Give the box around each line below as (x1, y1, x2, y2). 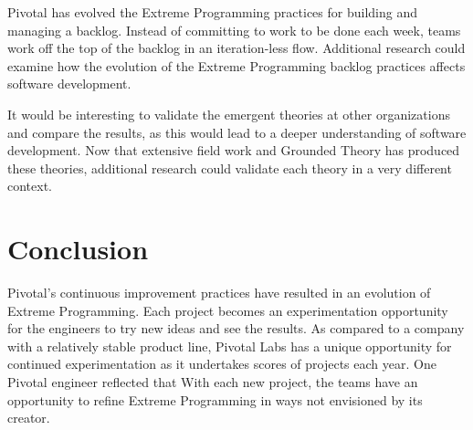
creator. (7, 408, 50, 427)
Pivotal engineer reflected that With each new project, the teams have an (7, 372, 418, 392)
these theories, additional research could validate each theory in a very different (7, 158, 452, 177)
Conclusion (7, 230, 149, 267)
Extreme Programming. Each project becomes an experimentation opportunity (7, 300, 448, 320)
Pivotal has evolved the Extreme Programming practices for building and (7, 3, 417, 21)
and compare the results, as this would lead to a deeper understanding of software (7, 122, 467, 142)
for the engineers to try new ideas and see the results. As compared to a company (7, 319, 465, 338)
